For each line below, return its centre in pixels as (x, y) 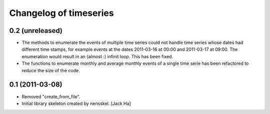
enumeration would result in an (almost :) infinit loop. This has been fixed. (97, 56)
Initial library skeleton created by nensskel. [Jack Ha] (76, 103)
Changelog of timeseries (62, 13)
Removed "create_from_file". (51, 97)
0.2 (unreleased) (36, 31)
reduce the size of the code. (51, 70)
